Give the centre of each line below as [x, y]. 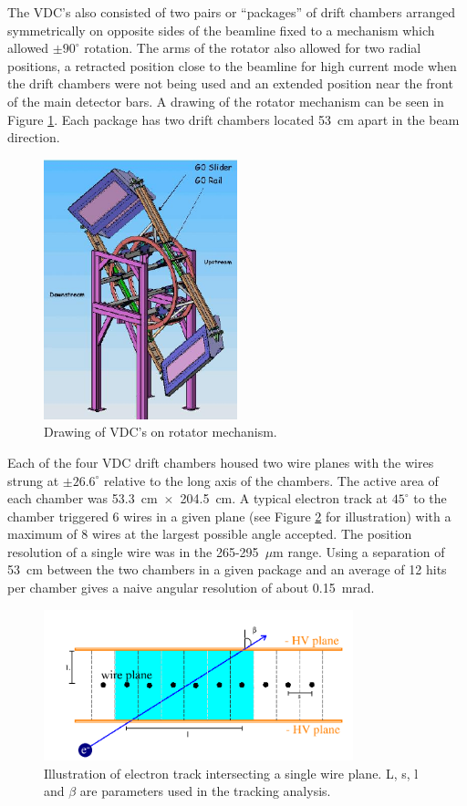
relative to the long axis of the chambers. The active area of [271, 480]
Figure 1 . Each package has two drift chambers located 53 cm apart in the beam [233, 119]
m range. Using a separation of [359, 551]
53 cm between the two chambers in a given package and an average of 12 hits [227, 569]
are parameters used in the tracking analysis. [205, 791]
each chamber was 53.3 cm [83, 498]
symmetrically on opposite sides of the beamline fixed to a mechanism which [221, 30]
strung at [33, 480]
